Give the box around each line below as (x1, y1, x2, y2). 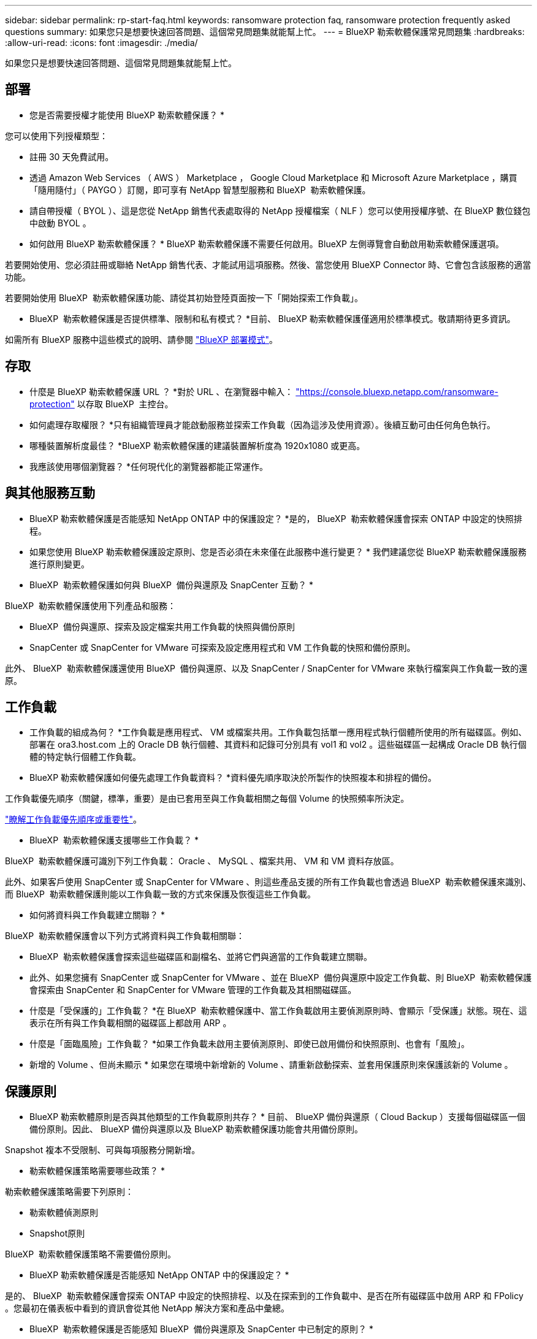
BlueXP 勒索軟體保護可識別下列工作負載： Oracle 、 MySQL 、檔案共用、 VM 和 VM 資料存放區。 (5, 856, 399, 867)
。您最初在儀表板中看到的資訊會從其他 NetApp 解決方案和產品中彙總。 (5, 1303, 289, 1314)
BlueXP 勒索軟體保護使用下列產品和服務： (5, 600, 176, 611)
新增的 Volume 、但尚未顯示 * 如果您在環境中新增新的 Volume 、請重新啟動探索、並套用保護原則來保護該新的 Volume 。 (29, 1059, 513, 1070)
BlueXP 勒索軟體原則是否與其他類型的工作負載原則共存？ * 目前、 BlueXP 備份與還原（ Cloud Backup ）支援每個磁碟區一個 (29, 1111, 526, 1122)
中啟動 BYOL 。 (29, 217, 91, 228)
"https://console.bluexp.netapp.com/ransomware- (295, 386, 498, 397)
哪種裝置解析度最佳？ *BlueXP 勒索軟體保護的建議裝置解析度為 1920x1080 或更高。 (29, 440, 365, 451)
